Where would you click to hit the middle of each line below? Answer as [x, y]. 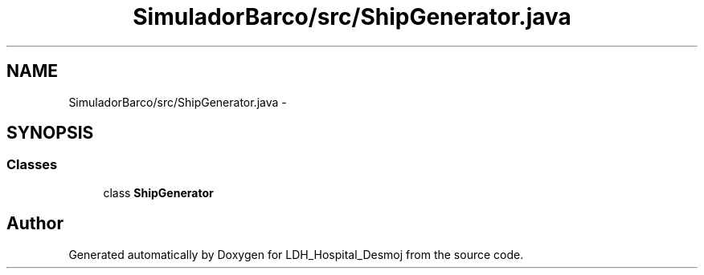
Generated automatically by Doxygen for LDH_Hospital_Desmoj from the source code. [296, 254]
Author [35, 224]
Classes [32, 165]
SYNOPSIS [50, 133]
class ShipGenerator [158, 192]
